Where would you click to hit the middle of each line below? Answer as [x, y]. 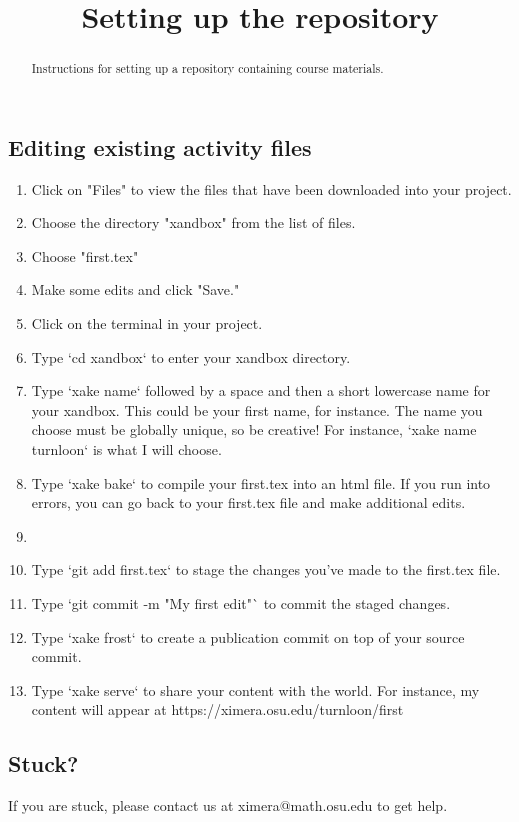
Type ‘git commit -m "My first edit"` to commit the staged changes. [241, 602]
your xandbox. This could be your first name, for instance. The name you [257, 409]
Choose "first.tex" [85, 255]
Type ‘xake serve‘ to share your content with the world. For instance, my [255, 689]
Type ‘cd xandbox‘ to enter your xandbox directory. [191, 356]
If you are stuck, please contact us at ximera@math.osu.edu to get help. [228, 805]
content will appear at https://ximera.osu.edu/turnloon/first [217, 709]
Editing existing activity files [160, 146]
